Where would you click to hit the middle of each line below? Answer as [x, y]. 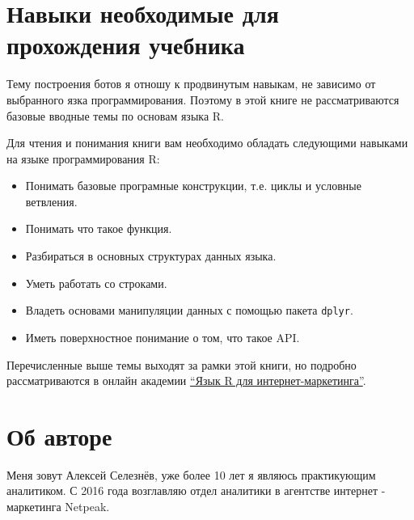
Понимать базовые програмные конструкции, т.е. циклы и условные [193, 186]
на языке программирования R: [83, 158]
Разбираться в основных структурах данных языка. [151, 256]
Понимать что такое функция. [99, 228]
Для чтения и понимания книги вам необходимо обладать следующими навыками [207, 143]
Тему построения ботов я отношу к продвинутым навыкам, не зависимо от [191, 84]
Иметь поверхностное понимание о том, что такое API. [163, 337]
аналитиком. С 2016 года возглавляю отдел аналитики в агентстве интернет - [196, 490]
